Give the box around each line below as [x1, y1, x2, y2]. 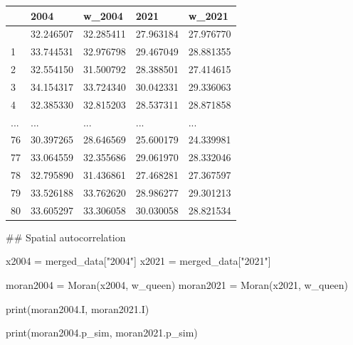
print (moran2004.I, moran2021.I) [6, 301, 149, 316]
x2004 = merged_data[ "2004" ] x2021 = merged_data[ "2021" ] [6, 253, 271, 268]
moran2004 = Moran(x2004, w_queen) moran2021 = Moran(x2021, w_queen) [6, 278, 348, 292]
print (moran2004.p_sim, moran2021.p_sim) [6, 325, 198, 340]
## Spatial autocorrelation [6, 229, 126, 244]
